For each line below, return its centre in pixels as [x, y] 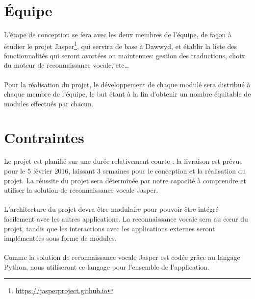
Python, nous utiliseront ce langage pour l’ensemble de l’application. [107, 266]
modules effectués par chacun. [49, 103]
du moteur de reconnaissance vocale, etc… [66, 65]
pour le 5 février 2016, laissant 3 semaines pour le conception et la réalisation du [125, 170]
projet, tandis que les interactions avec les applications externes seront [110, 228]
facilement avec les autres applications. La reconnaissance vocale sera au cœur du [126, 218]
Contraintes [44, 137]
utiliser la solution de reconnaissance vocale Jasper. [81, 190]
